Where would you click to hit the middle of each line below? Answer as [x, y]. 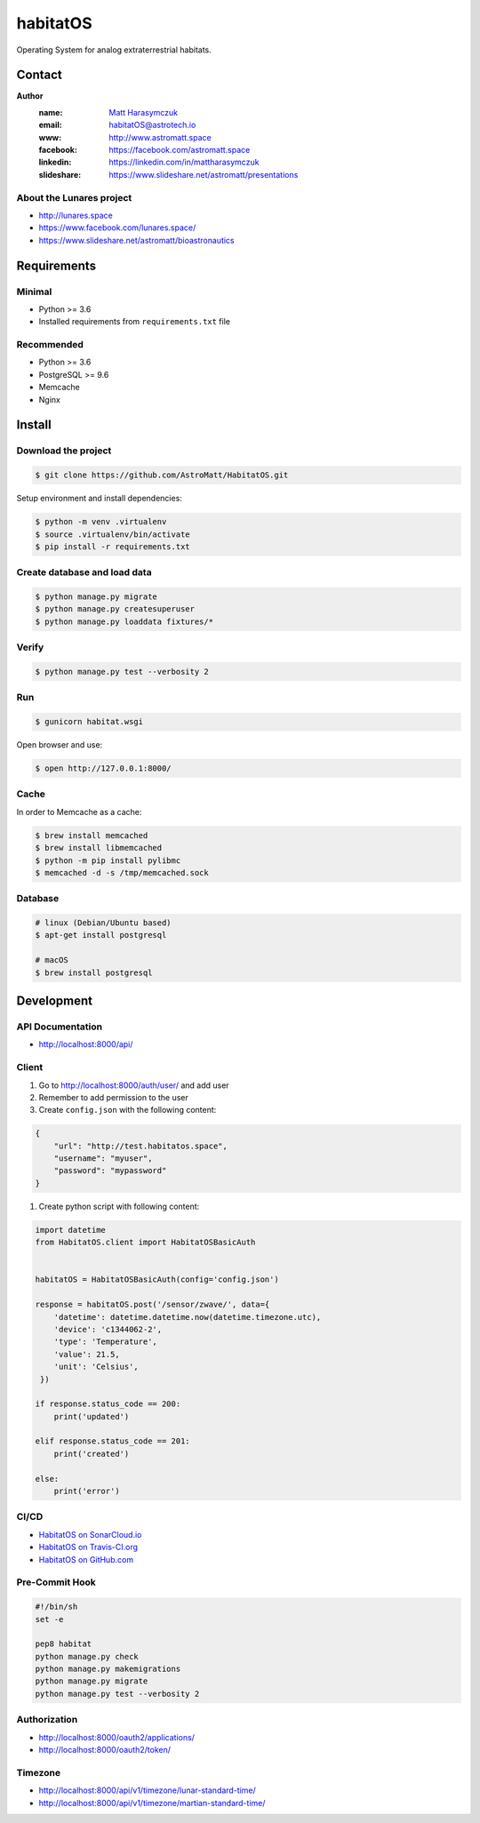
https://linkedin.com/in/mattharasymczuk [184, 162]
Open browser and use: [60, 745]
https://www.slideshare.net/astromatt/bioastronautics [136, 240]
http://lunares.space [76, 215]
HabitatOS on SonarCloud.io [90, 1534]
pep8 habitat [64, 1644]
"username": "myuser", [103, 1159]
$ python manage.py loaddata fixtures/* [124, 621]
